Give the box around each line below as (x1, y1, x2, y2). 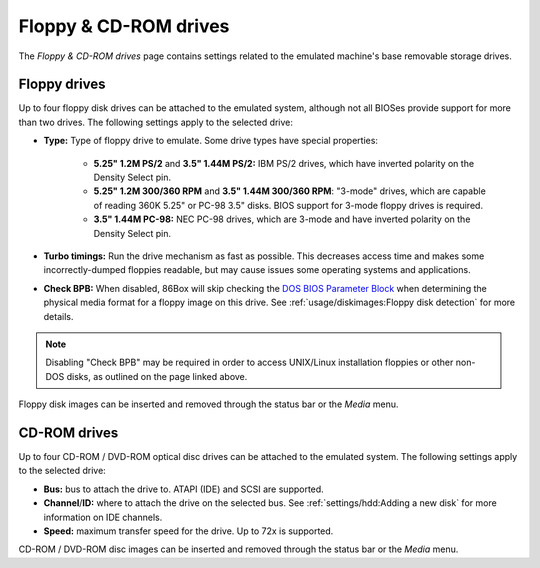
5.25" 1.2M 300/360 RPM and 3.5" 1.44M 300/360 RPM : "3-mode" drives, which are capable (93, 185, 487, 197)
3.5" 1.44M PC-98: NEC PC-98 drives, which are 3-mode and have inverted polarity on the (93, 213, 471, 225)
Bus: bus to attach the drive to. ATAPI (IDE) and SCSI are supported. (43, 483, 324, 495)
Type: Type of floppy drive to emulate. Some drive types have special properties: (43, 135, 379, 147)
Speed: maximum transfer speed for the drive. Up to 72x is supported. (43, 525, 334, 537)
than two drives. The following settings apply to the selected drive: (18, 116, 294, 128)
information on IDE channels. (43, 511, 163, 523)
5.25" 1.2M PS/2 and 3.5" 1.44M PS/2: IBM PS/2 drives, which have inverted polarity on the (93, 157, 475, 169)
